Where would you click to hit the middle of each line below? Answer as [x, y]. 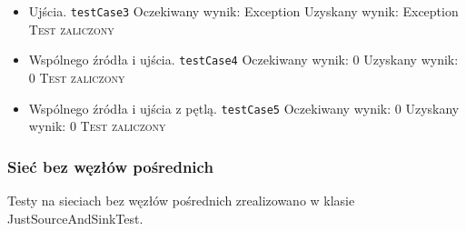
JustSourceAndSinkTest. [75, 218]
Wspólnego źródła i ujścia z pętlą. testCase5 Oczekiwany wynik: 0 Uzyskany [244, 108]
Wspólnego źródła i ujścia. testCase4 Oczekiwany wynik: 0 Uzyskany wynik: [243, 60]
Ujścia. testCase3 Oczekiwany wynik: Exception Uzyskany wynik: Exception [243, 11]
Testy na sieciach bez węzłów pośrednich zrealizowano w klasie [181, 200]
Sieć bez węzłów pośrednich [110, 166]
